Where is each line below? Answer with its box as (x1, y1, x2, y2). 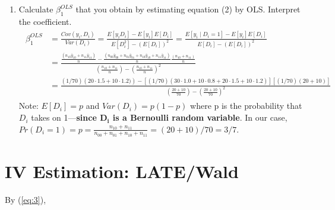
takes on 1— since (31, 111, 97, 124)
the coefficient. (18, 15, 72, 27)
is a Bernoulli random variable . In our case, (112, 111, 287, 124)
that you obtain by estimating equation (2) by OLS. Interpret (75, 3, 301, 15)
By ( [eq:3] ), (5, 193, 46, 206)
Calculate (18, 3, 53, 15)
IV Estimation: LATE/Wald (5, 159, 239, 183)
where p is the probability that (190, 99, 302, 112)
